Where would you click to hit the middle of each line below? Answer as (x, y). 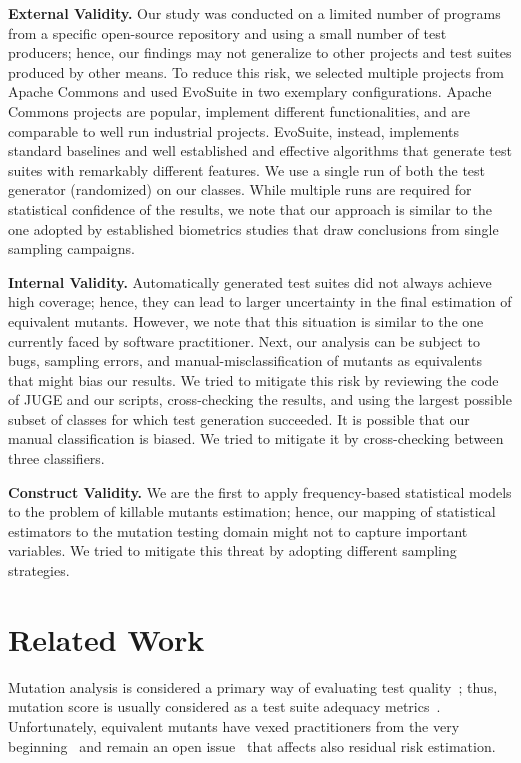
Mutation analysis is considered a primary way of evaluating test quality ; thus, (253, 686)
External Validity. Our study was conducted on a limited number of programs (254, 13)
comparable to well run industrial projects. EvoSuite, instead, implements (234, 130)
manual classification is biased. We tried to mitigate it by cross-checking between (256, 438)
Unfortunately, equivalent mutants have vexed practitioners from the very (234, 725)
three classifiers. (56, 458)
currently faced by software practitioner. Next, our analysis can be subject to (244, 340)
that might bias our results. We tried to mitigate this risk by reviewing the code (253, 379)
